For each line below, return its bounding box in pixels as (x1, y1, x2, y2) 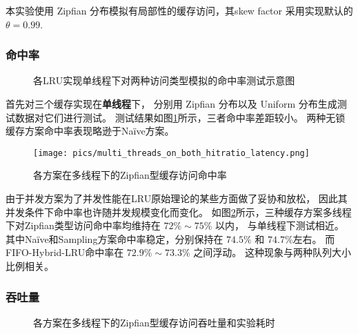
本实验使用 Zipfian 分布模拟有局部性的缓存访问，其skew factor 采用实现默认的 (6, 3, 353, 17)
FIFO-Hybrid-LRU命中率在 (6, 245, 124, 259)
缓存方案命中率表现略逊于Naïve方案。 (6, 124, 175, 138)
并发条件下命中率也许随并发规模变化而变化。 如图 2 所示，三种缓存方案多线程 (6, 204, 352, 219)
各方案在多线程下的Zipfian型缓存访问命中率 (33, 168, 227, 182)
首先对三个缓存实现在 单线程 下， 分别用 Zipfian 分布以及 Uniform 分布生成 (6, 97, 337, 110)
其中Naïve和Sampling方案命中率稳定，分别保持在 (6, 231, 223, 246)
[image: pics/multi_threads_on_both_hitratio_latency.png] (33, 148, 310, 158)
